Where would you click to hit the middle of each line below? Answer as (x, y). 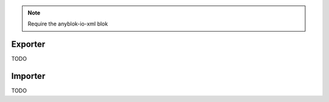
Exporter (28, 45)
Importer (28, 76)
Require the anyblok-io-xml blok (68, 24)
